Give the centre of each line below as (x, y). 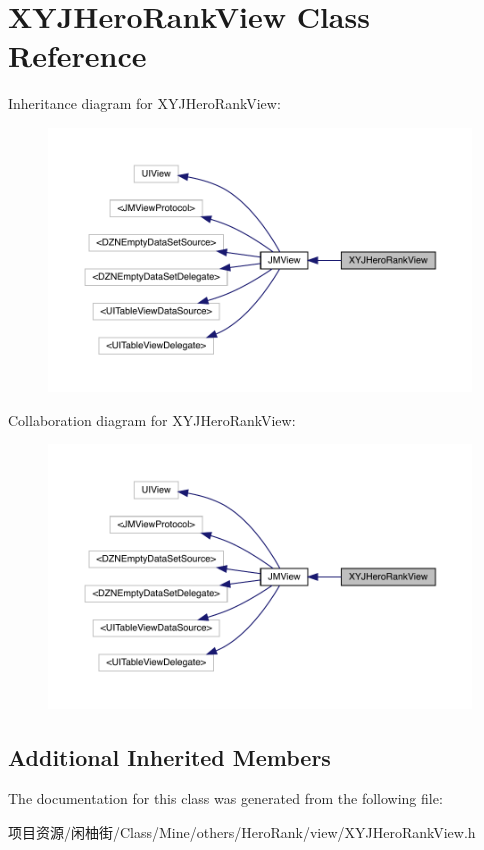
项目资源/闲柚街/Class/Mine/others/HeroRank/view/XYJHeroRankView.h (242, 831)
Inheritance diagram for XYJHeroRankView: (144, 103)
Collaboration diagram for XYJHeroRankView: (152, 419)
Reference (77, 55)
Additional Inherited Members (169, 756)
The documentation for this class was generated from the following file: (225, 798)
